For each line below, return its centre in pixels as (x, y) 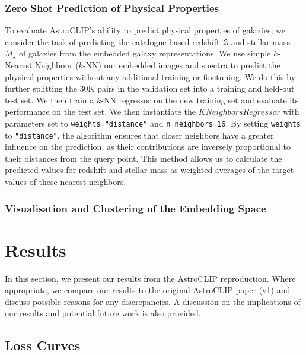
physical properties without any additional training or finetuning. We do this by (150, 76)
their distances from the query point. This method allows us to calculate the (144, 158)
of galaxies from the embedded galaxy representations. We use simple (145, 53)
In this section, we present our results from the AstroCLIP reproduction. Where (150, 278)
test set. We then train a (50, 100)
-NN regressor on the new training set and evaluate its (200, 100)
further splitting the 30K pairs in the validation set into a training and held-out (150, 88)
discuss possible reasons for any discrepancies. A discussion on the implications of (153, 301)
